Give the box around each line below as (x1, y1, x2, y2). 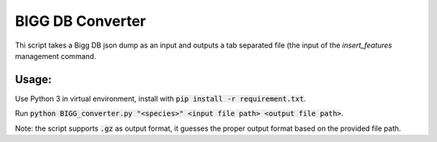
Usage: (15, 73, 53, 86)
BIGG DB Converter (15, 12, 146, 30)
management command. (15, 51, 96, 61)
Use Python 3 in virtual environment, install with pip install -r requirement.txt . (15, 94, 307, 103)
